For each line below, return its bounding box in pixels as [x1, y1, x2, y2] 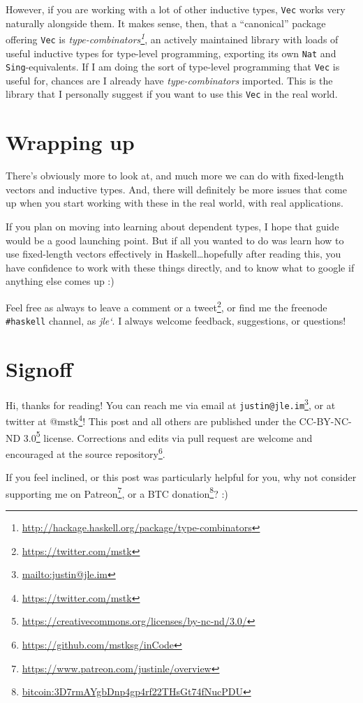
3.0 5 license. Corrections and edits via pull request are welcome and [23, 428, 313, 445]
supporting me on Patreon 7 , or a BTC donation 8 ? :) [6, 484, 228, 501]
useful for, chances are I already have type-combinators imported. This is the [6, 73, 333, 87]
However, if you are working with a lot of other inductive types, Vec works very [6, 2, 346, 16]
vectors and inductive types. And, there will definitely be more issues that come [6, 182, 347, 196]
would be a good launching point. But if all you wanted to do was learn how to [6, 232, 344, 247]
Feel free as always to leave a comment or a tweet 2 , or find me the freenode [6, 298, 327, 314]
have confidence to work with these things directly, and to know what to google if [6, 260, 355, 274]
